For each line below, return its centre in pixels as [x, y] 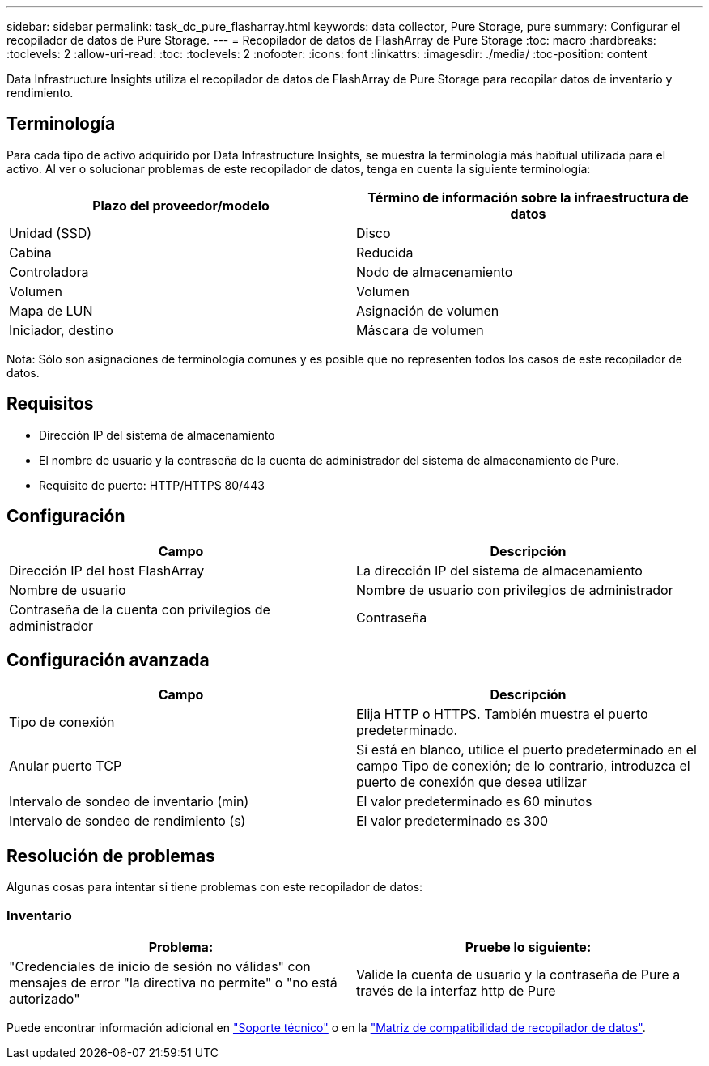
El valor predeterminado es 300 [452, 821]
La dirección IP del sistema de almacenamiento [499, 570]
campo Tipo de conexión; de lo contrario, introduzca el [523, 766]
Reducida [385, 252]
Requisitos [50, 404]
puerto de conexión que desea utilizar [471, 782]
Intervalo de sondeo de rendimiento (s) [127, 821]
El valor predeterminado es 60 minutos [474, 802]
